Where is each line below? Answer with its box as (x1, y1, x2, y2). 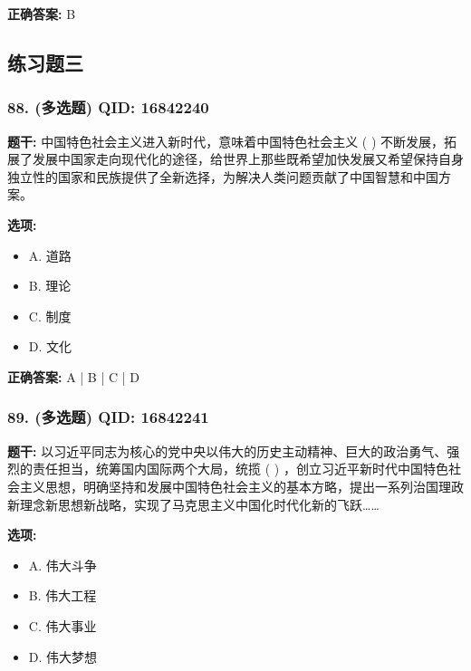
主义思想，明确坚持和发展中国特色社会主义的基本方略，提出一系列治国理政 (19, 476, 464, 495)
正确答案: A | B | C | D (7, 367, 139, 386)
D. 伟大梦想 (28, 647, 98, 666)
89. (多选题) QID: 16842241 (7, 406, 209, 428)
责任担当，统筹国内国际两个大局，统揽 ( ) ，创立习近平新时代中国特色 (32, 459, 448, 478)
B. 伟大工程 (28, 586, 97, 605)
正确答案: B (7, 5, 76, 23)
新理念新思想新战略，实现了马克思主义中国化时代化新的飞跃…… (7, 494, 380, 513)
